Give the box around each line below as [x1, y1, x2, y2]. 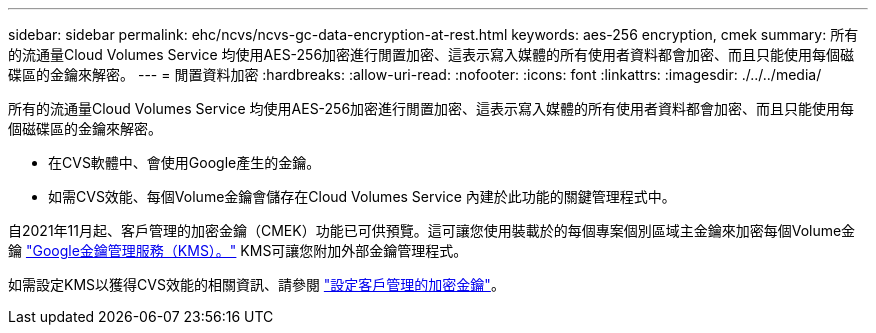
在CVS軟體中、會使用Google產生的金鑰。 [48, 154, 321, 171]
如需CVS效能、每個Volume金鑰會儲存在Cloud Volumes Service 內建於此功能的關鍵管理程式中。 [48, 188, 676, 205]
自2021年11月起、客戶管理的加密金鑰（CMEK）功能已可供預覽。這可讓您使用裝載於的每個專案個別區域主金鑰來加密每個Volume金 [8, 222, 856, 239]
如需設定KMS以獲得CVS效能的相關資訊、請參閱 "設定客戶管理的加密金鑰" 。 [8, 276, 505, 293]
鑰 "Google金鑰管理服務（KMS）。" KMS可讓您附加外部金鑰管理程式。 [8, 242, 468, 259]
